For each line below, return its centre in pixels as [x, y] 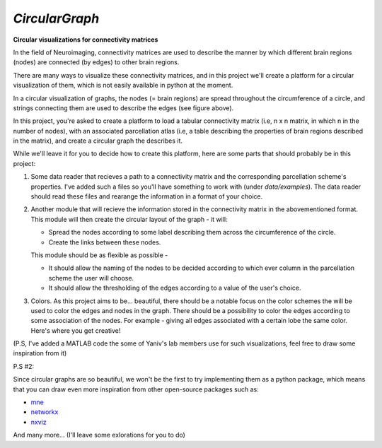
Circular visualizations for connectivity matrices [86, 40]
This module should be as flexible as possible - [99, 255]
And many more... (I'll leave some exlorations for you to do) [99, 435]
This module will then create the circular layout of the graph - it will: [129, 219]
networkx [45, 412]
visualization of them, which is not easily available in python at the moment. [123, 86]
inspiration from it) [40, 353]
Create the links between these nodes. [105, 242]
